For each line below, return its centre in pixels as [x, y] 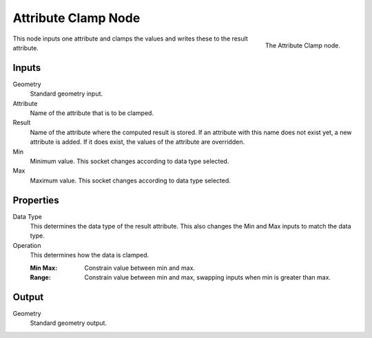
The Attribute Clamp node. [303, 45]
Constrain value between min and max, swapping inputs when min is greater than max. [207, 277]
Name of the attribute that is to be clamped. [92, 113]
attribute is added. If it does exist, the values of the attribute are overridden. [137, 142]
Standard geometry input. [66, 94]
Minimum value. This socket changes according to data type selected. [130, 161]
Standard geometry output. [68, 323]
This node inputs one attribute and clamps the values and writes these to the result [130, 39]
